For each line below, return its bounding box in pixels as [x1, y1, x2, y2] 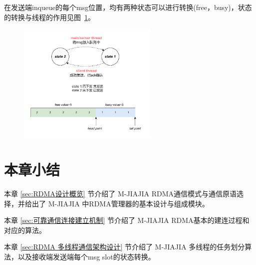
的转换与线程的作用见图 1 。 [4, 12, 95, 22]
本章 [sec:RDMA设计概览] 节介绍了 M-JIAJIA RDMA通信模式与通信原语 [4, 188, 237, 198]
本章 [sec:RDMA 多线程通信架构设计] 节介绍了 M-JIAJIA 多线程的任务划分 [4, 241, 245, 252]
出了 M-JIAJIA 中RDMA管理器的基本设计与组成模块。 [31, 198, 209, 208]
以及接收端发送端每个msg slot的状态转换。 [17, 251, 155, 261]
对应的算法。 [4, 224, 46, 235]
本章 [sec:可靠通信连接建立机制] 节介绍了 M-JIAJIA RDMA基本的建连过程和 [4, 215, 250, 225]
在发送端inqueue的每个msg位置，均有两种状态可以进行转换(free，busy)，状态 [4, 2, 252, 12]
